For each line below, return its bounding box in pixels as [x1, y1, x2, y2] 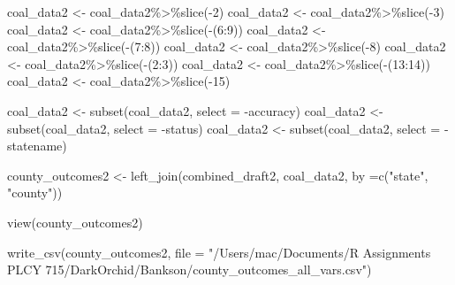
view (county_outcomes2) [7, 212, 143, 231]
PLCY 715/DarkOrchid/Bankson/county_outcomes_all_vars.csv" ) [7, 260, 372, 279]
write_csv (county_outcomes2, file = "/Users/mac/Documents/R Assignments [7, 243, 431, 261]
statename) [7, 136, 67, 155]
